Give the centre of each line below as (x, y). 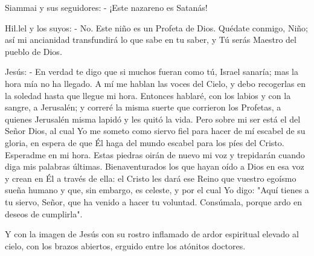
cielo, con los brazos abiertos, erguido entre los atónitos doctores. (125, 245)
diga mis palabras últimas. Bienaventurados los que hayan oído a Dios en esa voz (155, 166)
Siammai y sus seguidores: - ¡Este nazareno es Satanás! (106, 7)
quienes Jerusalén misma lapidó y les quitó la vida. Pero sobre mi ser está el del (153, 119)
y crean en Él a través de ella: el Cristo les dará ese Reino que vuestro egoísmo (151, 178)
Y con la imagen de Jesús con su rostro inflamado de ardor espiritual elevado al (152, 234)
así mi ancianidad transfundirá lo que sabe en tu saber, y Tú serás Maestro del (151, 40)
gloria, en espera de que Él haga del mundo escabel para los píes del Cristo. (145, 142)
